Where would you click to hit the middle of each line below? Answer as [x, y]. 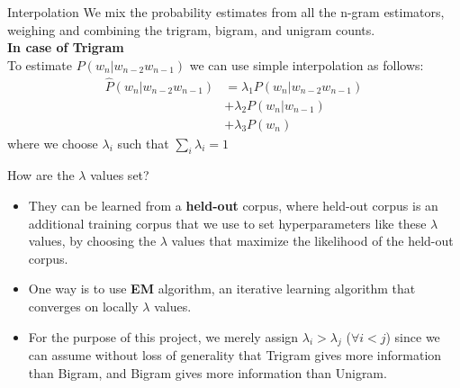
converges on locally [83, 307]
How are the [41, 175]
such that [143, 143]
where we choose [53, 143]
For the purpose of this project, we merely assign [163, 336]
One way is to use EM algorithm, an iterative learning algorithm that [222, 289]
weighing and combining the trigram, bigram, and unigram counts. [191, 29]
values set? [120, 175]
